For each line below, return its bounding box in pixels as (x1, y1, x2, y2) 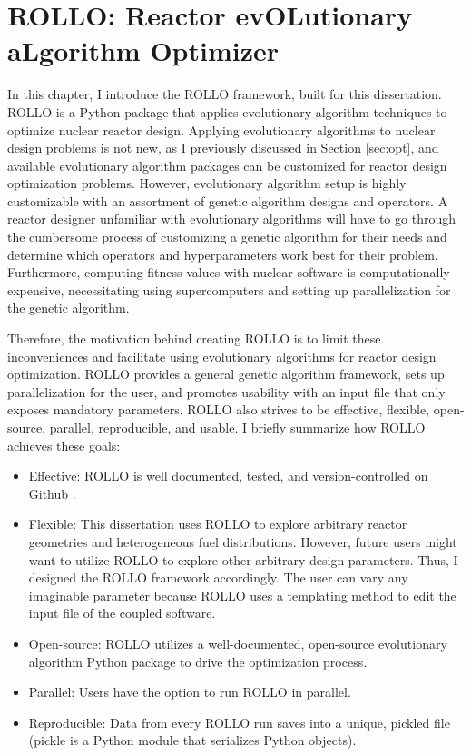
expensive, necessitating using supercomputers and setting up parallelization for (7, 280, 451, 299)
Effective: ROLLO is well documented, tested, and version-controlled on (28, 466, 428, 485)
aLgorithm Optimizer (7, 32, 280, 69)
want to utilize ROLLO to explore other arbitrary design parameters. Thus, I (28, 550, 458, 569)
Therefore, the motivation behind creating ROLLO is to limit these (7, 329, 381, 348)
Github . (28, 483, 76, 502)
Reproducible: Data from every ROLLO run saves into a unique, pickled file (28, 712, 450, 731)
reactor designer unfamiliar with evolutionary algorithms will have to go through (7, 209, 456, 228)
